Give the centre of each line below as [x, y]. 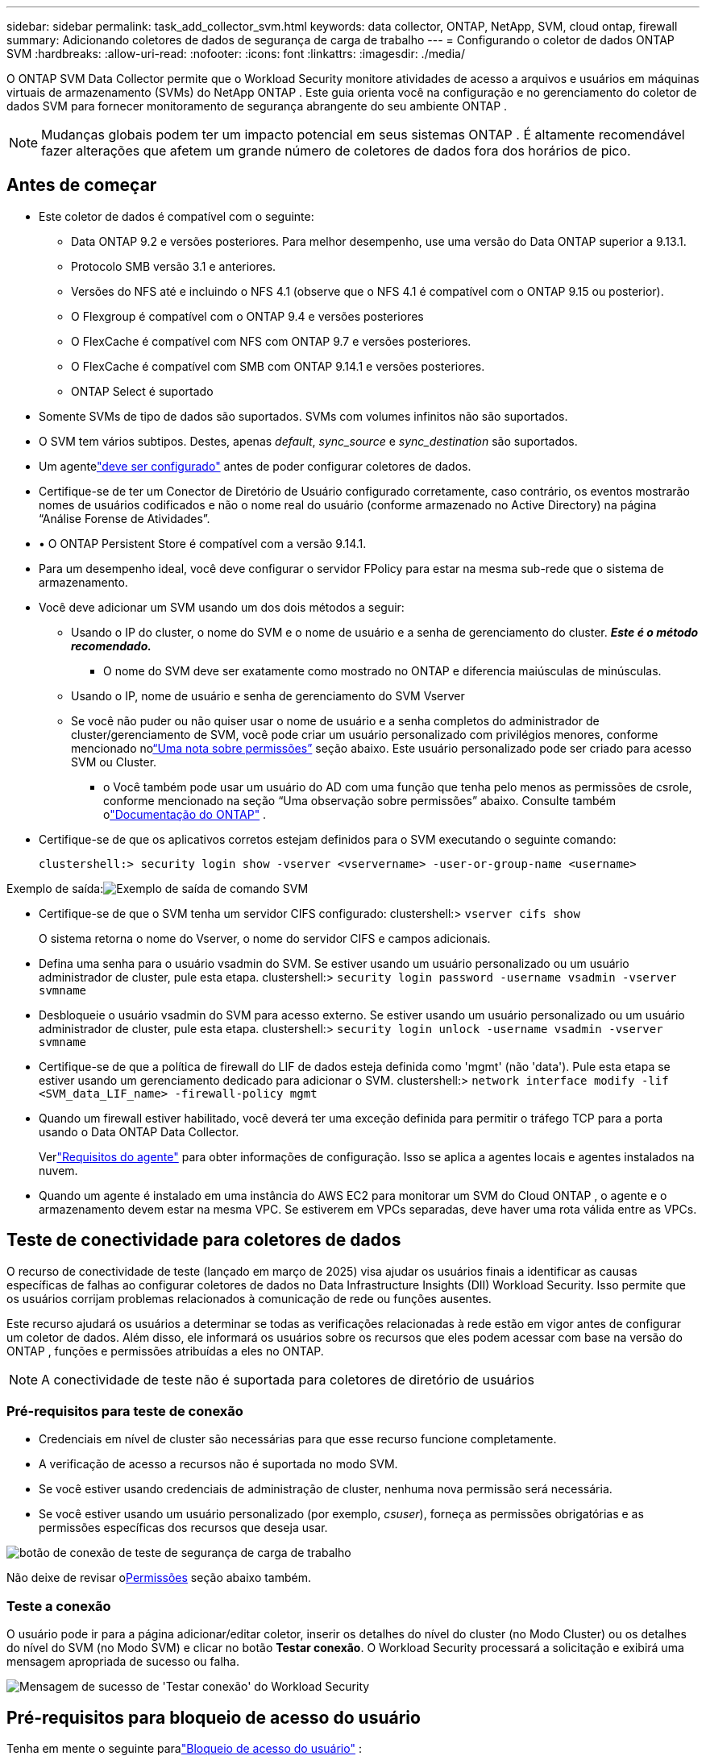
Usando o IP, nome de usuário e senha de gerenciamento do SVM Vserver [268, 695]
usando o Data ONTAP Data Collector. [139, 1131]
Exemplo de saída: [55, 888]
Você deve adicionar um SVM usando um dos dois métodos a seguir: [222, 607]
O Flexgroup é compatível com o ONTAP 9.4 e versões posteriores [247, 316]
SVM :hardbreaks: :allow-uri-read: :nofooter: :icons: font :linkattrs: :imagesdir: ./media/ [236, 54]
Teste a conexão [59, 1606]
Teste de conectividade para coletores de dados [204, 1240]
